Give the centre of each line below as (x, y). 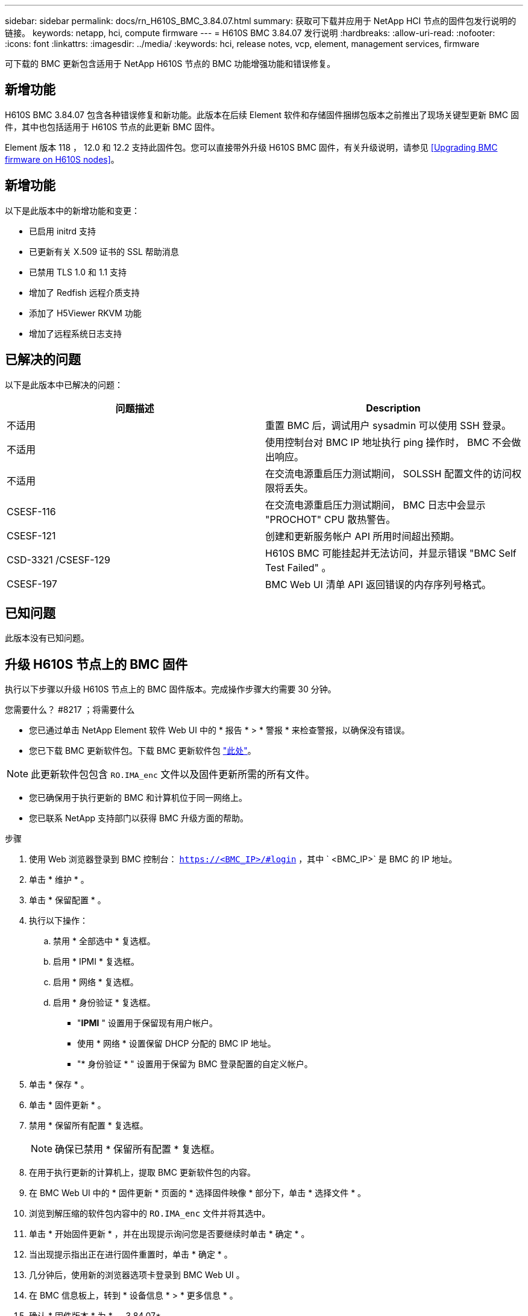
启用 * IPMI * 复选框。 (96, 962)
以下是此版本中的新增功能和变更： (72, 210)
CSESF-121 (31, 535)
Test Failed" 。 (298, 567)
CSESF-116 (31, 511)
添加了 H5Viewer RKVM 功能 (85, 313)
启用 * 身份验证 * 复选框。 (104, 1003)
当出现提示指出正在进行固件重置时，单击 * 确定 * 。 (131, 1255)
